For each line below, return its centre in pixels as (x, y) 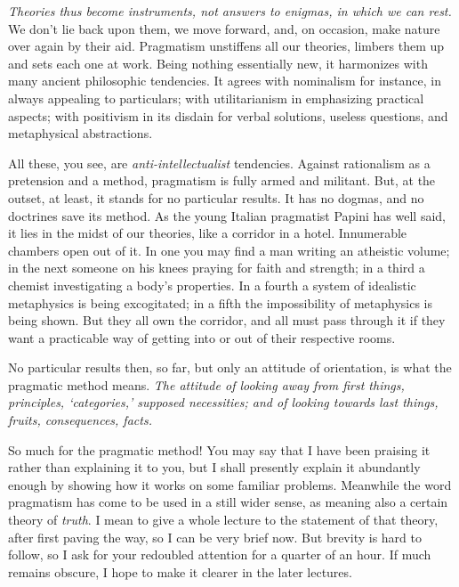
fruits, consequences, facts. (80, 420)
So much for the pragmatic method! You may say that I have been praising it (219, 449)
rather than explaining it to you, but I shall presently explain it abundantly (214, 467)
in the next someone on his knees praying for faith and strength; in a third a (217, 268)
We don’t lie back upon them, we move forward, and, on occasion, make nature (224, 28)
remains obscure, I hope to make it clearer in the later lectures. (180, 571)
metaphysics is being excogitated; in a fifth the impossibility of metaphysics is (220, 302)
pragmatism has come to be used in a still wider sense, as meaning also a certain (228, 502)
